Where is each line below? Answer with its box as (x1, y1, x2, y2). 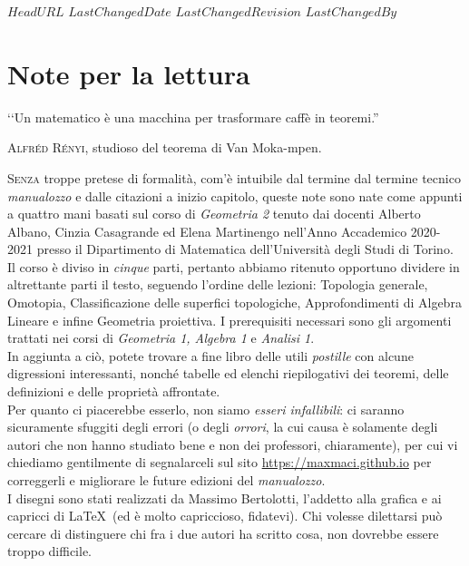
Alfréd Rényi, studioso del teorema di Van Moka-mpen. (7, 138, 322, 157)
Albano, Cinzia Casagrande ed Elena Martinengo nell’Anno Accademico (7, 221, 407, 240)
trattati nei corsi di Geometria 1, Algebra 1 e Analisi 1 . (7, 328, 315, 347)
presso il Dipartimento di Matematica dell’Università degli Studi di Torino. (36, 239, 454, 259)
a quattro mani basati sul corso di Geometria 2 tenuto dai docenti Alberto (7, 204, 421, 223)
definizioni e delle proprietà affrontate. (7, 382, 220, 401)
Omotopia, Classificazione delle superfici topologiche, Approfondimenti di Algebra (7, 293, 462, 312)
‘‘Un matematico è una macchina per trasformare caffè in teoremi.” (7, 107, 379, 126)
